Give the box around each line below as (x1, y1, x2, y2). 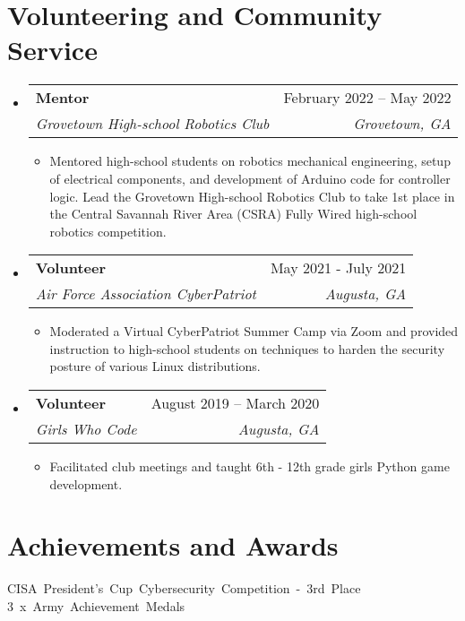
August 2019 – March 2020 (151, 392, 320, 414)
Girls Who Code (35, 418, 137, 440)
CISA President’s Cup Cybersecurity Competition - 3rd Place (7, 579, 361, 598)
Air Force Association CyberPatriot (35, 283, 256, 305)
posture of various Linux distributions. (49, 357, 261, 375)
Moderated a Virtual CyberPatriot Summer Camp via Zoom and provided (49, 322, 459, 341)
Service (7, 31, 98, 68)
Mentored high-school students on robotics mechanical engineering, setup (49, 151, 451, 170)
